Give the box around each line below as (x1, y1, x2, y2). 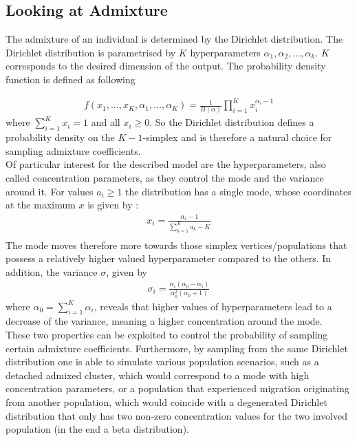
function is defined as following (6, 72, 136, 86)
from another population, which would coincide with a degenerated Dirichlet (6, 394, 327, 409)
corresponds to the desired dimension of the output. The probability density (6, 58, 326, 73)
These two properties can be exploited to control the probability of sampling (6, 327, 328, 342)
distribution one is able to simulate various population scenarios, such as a (6, 354, 319, 369)
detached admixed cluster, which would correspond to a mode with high (6, 367, 310, 382)
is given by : (87, 197, 139, 212)
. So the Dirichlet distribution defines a (149, 115, 314, 129)
